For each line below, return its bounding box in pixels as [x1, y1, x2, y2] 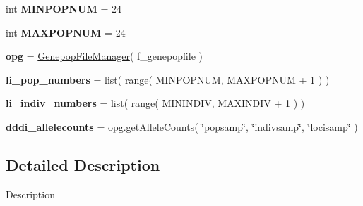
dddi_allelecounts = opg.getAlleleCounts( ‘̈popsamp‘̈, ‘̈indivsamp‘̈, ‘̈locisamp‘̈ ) [6, 119, 358, 134]
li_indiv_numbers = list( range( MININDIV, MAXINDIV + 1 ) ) [6, 96, 305, 110]
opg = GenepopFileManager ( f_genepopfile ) [6, 49, 203, 63]
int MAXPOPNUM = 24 [6, 25, 126, 39]
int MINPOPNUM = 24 [6, 1, 121, 15]
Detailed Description [6, 153, 160, 175]
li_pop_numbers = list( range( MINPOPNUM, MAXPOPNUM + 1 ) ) [6, 72, 330, 86]
